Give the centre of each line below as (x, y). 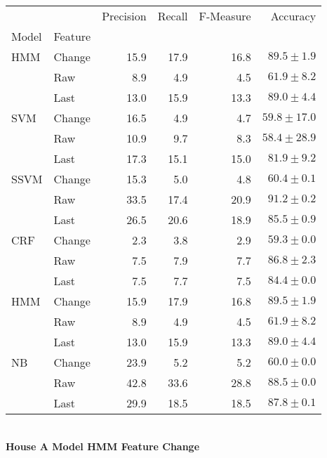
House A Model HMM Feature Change (103, 446)
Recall (173, 16)
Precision (124, 16)
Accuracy (293, 16)
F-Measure (225, 16)
